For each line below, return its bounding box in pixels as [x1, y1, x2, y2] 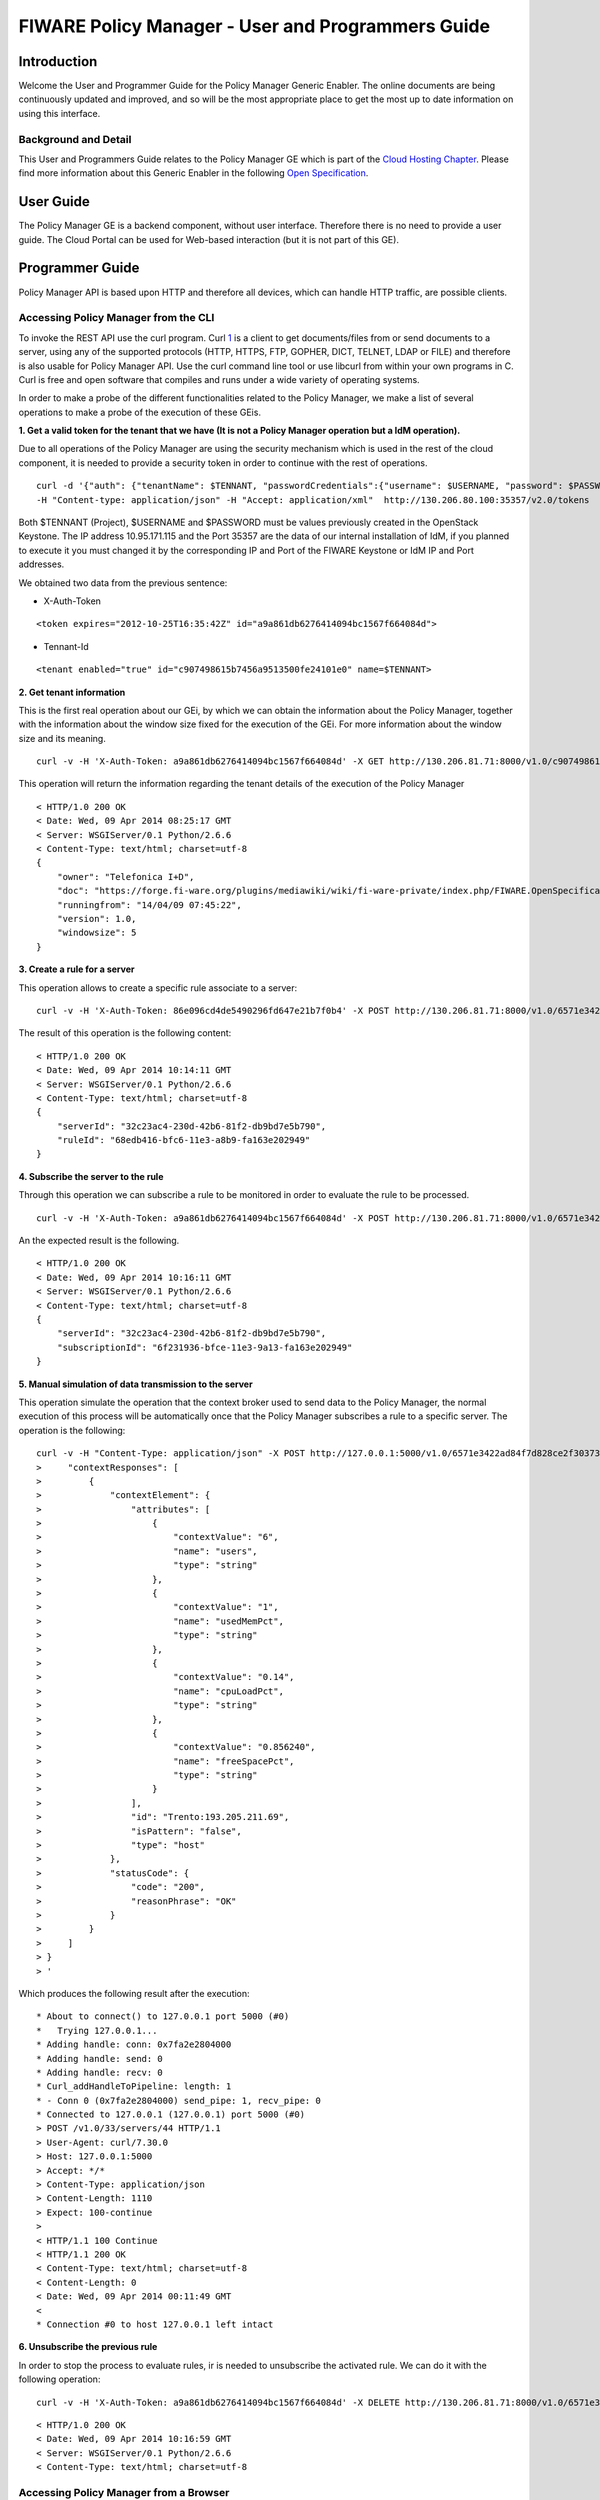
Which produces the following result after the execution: [18, 1987, 250, 1999]
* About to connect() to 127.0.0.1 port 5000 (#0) [36, 2011, 290, 2022]
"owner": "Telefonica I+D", [56, 871, 195, 882]
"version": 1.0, [56, 913, 137, 924]
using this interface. [18, 107, 101, 119]
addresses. [18, 558, 65, 570]
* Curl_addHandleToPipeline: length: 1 [36, 2081, 232, 2092]
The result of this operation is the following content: [18, 1027, 232, 1039]
